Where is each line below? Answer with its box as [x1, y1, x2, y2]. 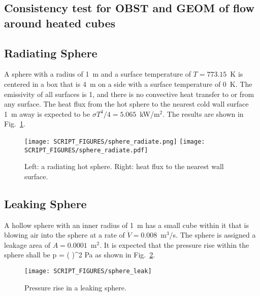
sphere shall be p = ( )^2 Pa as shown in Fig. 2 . [4, 249, 155, 260]
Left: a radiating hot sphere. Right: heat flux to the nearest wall [24, 161, 224, 172]
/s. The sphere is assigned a [169, 229, 256, 240]
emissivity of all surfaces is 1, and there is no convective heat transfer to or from [4, 88, 254, 99]
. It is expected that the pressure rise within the [100, 239, 249, 250]
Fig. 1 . [4, 118, 25, 129]
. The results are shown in [162, 108, 244, 119]
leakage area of [4, 239, 51, 250]
